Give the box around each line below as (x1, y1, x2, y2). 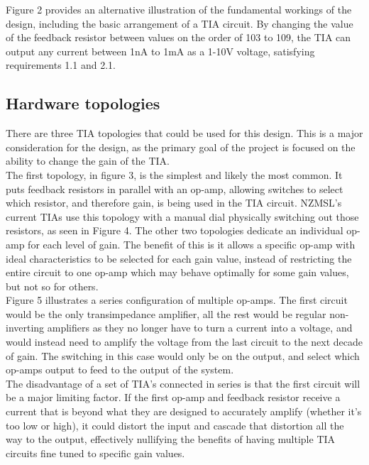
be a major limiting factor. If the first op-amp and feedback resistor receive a (6, 390, 341, 405)
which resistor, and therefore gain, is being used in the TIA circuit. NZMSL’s (6, 195, 342, 210)
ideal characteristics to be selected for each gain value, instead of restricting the (6, 251, 352, 266)
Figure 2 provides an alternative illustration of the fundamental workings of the (6, 2, 352, 16)
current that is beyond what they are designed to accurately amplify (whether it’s (6, 404, 362, 419)
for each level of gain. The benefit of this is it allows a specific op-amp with (28, 236, 356, 251)
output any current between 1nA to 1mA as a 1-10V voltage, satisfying (6, 43, 315, 58)
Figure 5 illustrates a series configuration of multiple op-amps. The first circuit (6, 292, 348, 307)
